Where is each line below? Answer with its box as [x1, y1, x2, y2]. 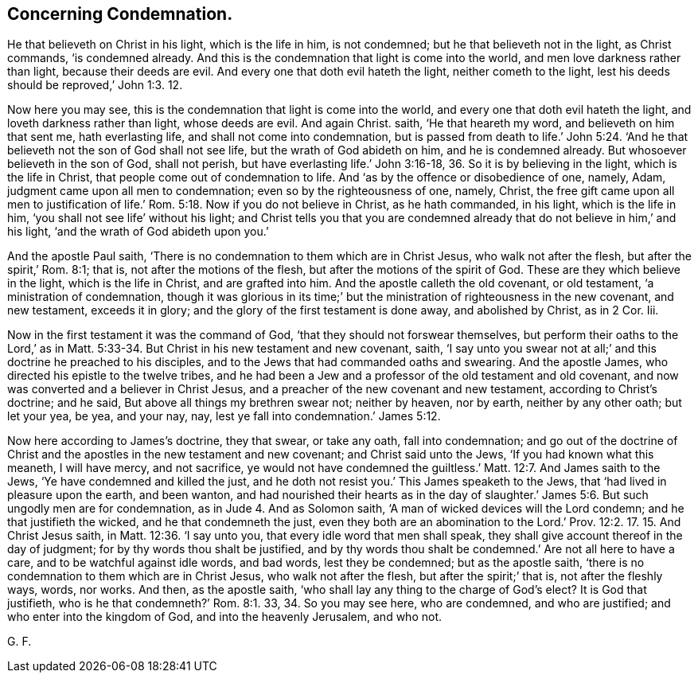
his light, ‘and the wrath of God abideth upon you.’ [7, 224, 269, 239]
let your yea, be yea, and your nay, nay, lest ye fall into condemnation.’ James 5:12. [7, 409, 441, 423]
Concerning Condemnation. [7, 4, 233, 24]
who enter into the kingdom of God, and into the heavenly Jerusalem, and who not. [7, 610, 442, 624]
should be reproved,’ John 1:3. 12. [7, 78, 183, 92]
